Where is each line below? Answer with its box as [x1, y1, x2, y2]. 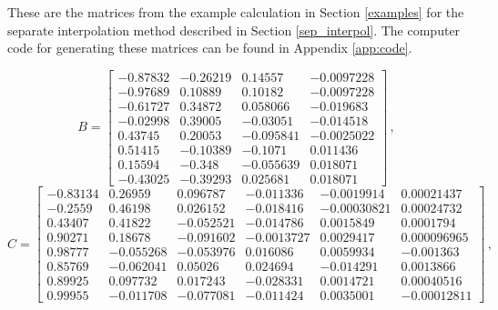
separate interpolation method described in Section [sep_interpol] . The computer [7, 20, 461, 39]
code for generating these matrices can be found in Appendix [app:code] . [7, 38, 412, 57]
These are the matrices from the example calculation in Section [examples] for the [7, 3, 464, 21]
